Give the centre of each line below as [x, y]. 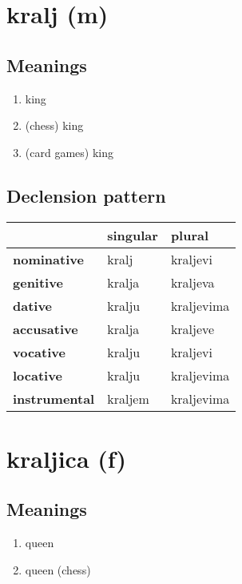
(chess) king [54, 125]
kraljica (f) [67, 458]
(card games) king [69, 152]
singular [133, 235]
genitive [38, 282]
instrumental [54, 398]
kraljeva [192, 282]
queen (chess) [58, 569]
